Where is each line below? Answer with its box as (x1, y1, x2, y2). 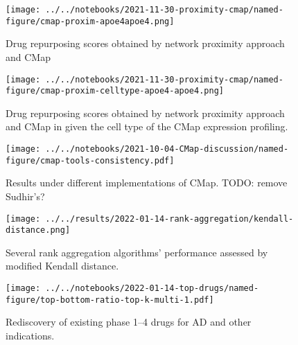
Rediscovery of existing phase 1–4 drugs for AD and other (6, 315, 252, 329)
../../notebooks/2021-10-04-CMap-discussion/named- (45, 144, 289, 154)
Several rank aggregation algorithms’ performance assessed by (6, 245, 268, 259)
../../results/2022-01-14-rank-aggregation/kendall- (45, 213, 294, 224)
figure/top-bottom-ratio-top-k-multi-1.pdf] (6, 294, 214, 305)
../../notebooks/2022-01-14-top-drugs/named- (45, 283, 259, 293)
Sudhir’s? (6, 188, 45, 203)
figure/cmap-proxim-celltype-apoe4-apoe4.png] (6, 86, 224, 96)
